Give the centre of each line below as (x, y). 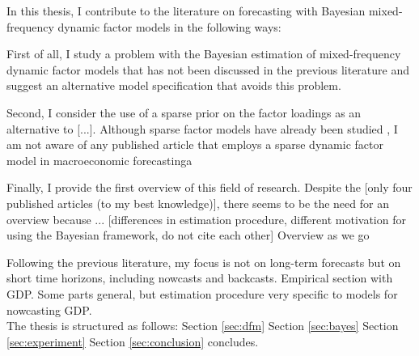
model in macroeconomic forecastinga (99, 160)
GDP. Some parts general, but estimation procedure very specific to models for (202, 293)
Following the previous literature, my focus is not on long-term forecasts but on (204, 262)
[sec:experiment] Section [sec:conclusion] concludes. (133, 341)
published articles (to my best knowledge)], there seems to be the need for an (198, 203)
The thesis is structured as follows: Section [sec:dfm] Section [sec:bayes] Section (203, 326)
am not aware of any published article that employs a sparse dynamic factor (195, 144)
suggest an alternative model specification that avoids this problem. (174, 85)
